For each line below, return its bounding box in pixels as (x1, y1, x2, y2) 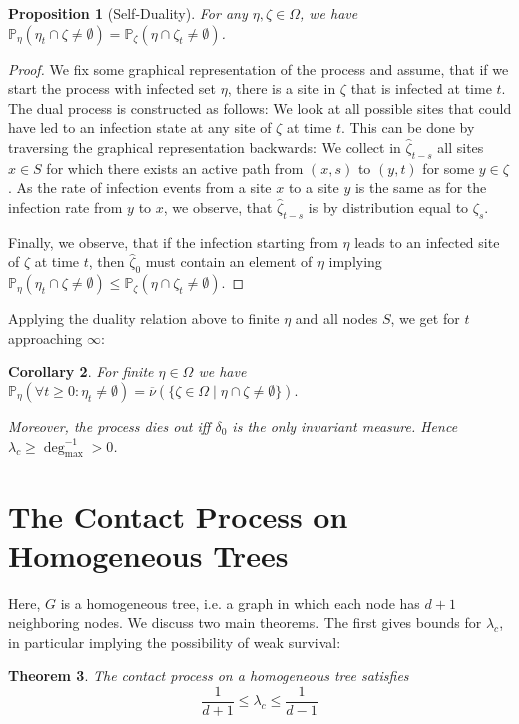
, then (88, 251, 125, 272)
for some (422, 157, 475, 178)
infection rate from (8, 196, 123, 217)
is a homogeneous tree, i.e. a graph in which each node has (60, 592, 420, 613)
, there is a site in (227, 78, 336, 99)
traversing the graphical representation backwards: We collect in (8, 136, 401, 157)
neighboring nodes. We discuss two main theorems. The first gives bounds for (8, 612, 482, 633)
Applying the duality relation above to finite (8, 308, 280, 329)
